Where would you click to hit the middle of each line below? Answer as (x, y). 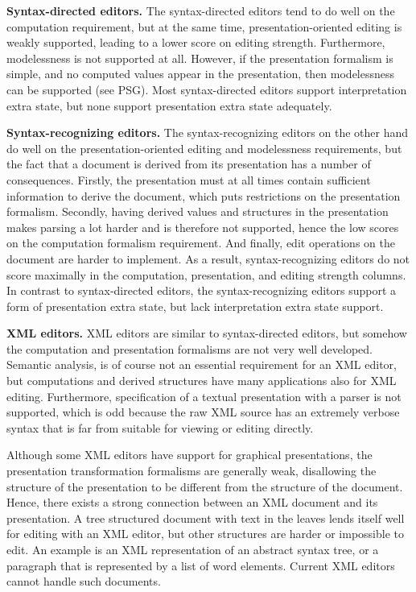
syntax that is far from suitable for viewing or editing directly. (160, 427)
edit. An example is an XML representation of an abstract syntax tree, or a (193, 549)
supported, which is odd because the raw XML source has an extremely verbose (203, 412)
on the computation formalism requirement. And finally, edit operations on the (201, 243)
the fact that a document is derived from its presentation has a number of (189, 164)
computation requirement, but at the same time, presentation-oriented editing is (204, 26)
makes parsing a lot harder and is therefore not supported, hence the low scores (203, 227)
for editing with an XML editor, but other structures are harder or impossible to (206, 534)
